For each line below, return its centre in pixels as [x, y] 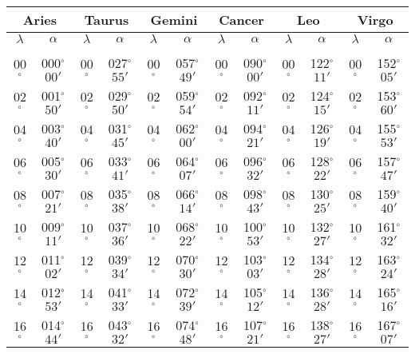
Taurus [107, 20]
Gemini [174, 20]
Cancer [241, 20]
